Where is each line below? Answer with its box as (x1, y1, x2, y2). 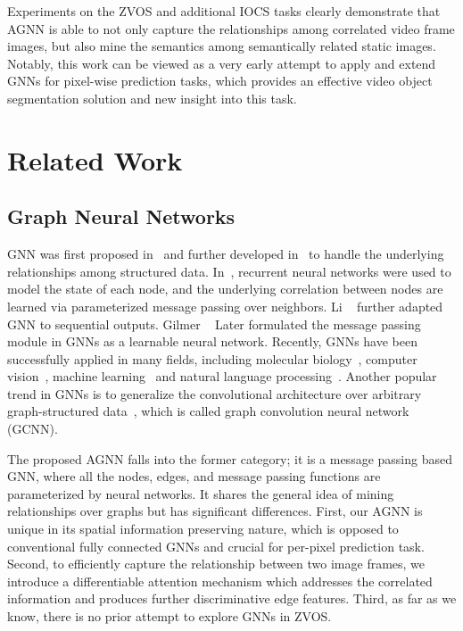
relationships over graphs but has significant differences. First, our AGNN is (7, 502, 423, 520)
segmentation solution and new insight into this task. (7, 88, 297, 107)
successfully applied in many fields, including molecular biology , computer (7, 349, 418, 368)
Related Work (7, 141, 183, 178)
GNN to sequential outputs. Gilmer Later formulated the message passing (7, 314, 421, 333)
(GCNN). (7, 419, 58, 438)
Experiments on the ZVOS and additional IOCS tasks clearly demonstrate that (7, 2, 441, 20)
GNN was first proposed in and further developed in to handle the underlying (7, 245, 444, 263)
